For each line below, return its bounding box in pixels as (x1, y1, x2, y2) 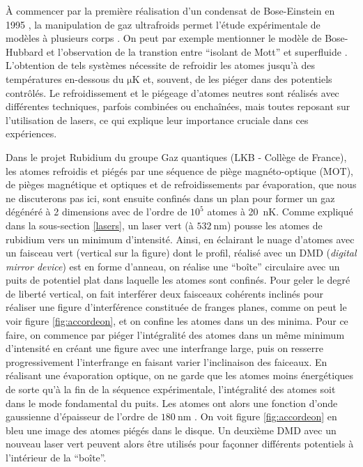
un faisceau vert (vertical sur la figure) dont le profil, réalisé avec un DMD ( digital (6, 245, 357, 260)
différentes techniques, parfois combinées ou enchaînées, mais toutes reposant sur (6, 99, 350, 114)
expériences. (6, 126, 57, 141)
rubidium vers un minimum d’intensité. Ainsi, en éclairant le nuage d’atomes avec (6, 231, 355, 246)
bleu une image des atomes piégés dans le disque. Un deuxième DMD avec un (6, 422, 337, 437)
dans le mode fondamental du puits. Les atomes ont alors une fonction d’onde (6, 395, 338, 410)
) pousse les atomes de (226, 217, 323, 232)
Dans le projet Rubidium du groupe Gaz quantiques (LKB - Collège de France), (6, 149, 347, 164)
